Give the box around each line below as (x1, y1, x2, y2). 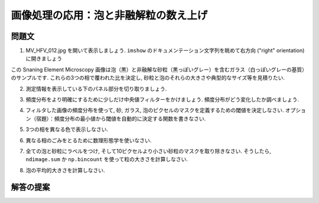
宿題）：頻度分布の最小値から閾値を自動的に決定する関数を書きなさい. (35, 115, 206, 122)
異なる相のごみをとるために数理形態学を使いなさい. (25, 136, 152, 144)
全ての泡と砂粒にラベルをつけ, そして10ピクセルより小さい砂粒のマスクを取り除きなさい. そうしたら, (25, 148, 271, 155)
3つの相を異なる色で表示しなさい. (25, 126, 109, 133)
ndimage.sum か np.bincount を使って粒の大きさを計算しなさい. (25, 156, 188, 163)
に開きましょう (25, 55, 62, 62)
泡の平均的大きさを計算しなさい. (25, 166, 106, 173)
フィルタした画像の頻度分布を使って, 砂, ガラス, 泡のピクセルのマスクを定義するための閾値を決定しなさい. (25, 107, 284, 114)
